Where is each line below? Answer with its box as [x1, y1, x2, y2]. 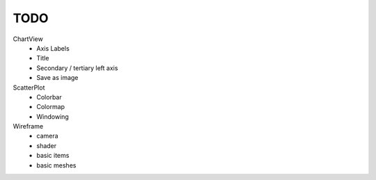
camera [36, 132, 58, 140]
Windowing [36, 112, 69, 121]
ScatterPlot [13, 83, 45, 92]
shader [36, 141, 57, 149]
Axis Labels [36, 44, 70, 52]
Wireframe [13, 122, 44, 131]
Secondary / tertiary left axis [36, 63, 118, 72]
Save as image [36, 74, 79, 82]
